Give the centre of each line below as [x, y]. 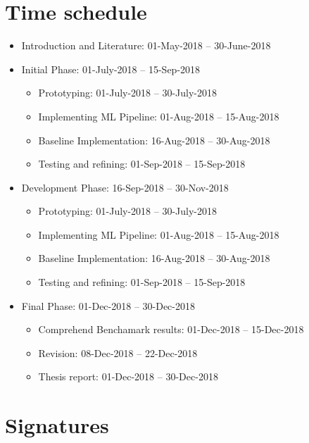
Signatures [57, 425]
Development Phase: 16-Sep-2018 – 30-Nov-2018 [125, 187]
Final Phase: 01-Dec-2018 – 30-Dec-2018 [108, 305]
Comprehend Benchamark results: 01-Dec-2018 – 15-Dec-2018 [171, 329]
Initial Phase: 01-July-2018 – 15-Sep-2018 [111, 69]
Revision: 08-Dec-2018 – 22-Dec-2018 [118, 352]
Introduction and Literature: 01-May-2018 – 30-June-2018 [146, 45]
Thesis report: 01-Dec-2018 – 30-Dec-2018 [128, 376]
